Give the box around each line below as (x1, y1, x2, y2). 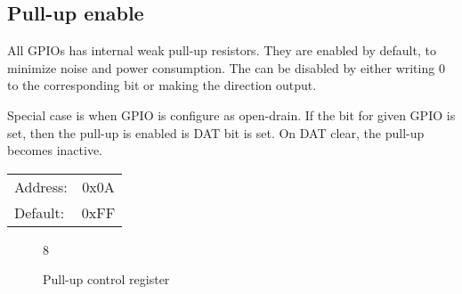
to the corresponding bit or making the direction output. (7, 76, 317, 94)
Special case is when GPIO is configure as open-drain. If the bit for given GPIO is (7, 105, 456, 124)
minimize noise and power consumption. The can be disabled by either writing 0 (7, 58, 445, 77)
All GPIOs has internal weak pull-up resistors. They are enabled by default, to (7, 41, 436, 60)
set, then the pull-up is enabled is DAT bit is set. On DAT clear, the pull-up (7, 123, 425, 142)
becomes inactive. (7, 141, 103, 159)
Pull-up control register (43, 270, 170, 289)
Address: (14, 176, 68, 197)
